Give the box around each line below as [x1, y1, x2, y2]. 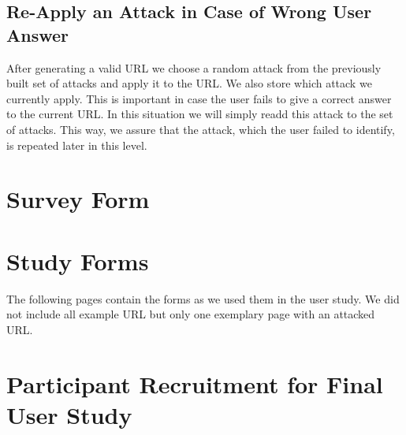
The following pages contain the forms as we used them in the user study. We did [6, 290, 400, 307]
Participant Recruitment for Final [6, 367, 383, 400]
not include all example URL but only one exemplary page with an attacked [6, 306, 375, 322]
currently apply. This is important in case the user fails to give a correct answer [6, 90, 392, 106]
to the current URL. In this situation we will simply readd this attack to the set [6, 106, 393, 122]
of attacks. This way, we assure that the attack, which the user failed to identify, [6, 121, 395, 137]
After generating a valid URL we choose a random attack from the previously [6, 59, 382, 76]
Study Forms [6, 244, 149, 277]
